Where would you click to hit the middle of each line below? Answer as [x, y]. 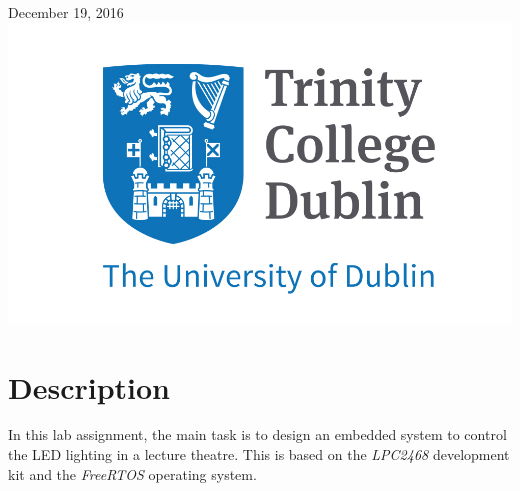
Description [89, 386]
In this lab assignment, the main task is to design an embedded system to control [257, 434]
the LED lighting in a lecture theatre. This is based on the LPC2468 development [259, 454]
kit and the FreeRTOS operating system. [132, 473]
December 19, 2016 [66, 12]
